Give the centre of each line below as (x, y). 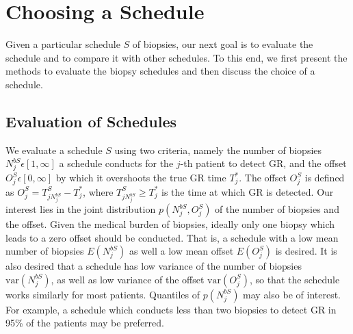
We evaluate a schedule (54, 150)
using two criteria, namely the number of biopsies (218, 150)
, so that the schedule (295, 279)
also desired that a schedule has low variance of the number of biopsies (154, 266)
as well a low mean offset (181, 251)
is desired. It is (306, 251)
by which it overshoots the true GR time (141, 178)
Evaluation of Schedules (91, 121)
